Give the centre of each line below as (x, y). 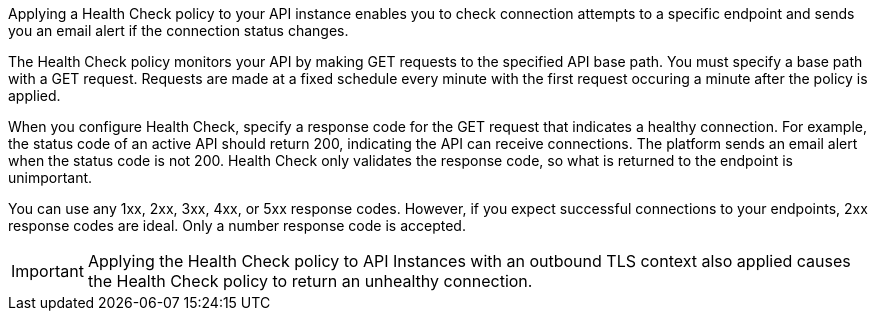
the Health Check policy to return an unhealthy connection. (310, 281)
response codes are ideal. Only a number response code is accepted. (237, 225)
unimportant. (50, 177)
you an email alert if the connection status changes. (178, 30)
